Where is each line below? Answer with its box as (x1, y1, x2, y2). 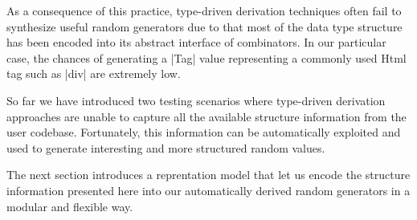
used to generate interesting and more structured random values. (6, 139, 325, 156)
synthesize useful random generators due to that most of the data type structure (6, 18, 403, 35)
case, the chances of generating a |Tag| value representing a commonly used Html (6, 49, 407, 66)
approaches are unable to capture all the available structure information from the (6, 108, 407, 124)
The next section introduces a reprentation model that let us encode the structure (6, 166, 411, 183)
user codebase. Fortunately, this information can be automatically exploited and (6, 124, 401, 141)
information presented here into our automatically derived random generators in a (6, 181, 411, 198)
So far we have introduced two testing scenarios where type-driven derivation (6, 92, 386, 108)
